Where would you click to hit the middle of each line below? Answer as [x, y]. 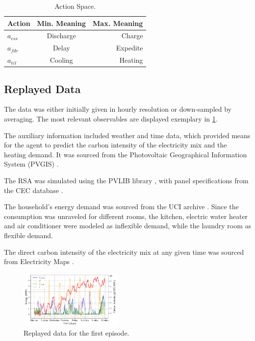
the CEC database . [34, 190]
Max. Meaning [118, 23]
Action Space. [75, 6]
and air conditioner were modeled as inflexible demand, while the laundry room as [127, 226]
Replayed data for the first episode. [76, 333]
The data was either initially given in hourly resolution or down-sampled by [118, 109]
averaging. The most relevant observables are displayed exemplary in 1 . [111, 119]
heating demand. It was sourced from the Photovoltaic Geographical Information [126, 154]
